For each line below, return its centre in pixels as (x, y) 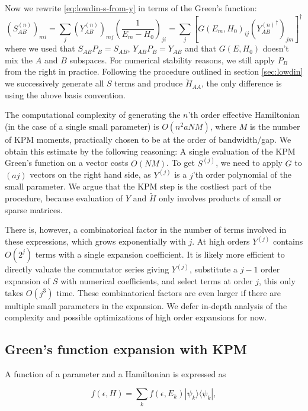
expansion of (28, 280)
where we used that (40, 48)
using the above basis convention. (65, 94)
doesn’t (276, 48)
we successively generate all (54, 83)
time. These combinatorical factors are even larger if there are (169, 292)
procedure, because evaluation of (64, 198)
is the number (275, 126)
